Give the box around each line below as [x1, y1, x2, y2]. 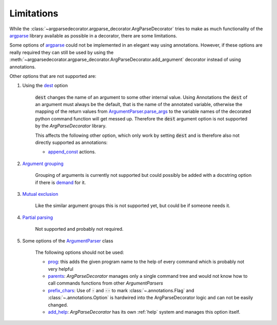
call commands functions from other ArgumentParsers [48, 280, 164, 287]
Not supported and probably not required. [35, 226, 124, 232]
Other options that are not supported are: [9, 73, 97, 79]
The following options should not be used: [35, 249, 124, 255]
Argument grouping [22, 160, 64, 167]
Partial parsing [22, 214, 53, 220]
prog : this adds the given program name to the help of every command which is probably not [48, 259, 245, 265]
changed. [48, 301, 68, 308]
